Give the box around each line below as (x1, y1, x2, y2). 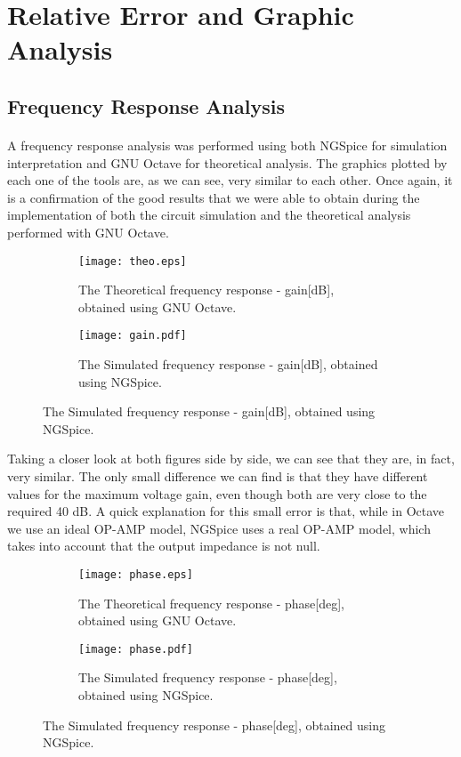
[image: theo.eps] (78, 254, 187, 268)
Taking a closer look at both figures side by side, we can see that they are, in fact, (7, 449, 455, 468)
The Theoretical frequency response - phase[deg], (78, 593, 344, 612)
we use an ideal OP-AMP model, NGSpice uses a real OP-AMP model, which (7, 519, 431, 537)
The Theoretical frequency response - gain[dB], (78, 280, 335, 299)
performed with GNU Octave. (7, 222, 169, 241)
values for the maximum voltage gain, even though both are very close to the (7, 484, 427, 503)
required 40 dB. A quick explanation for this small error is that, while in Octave (7, 502, 445, 520)
